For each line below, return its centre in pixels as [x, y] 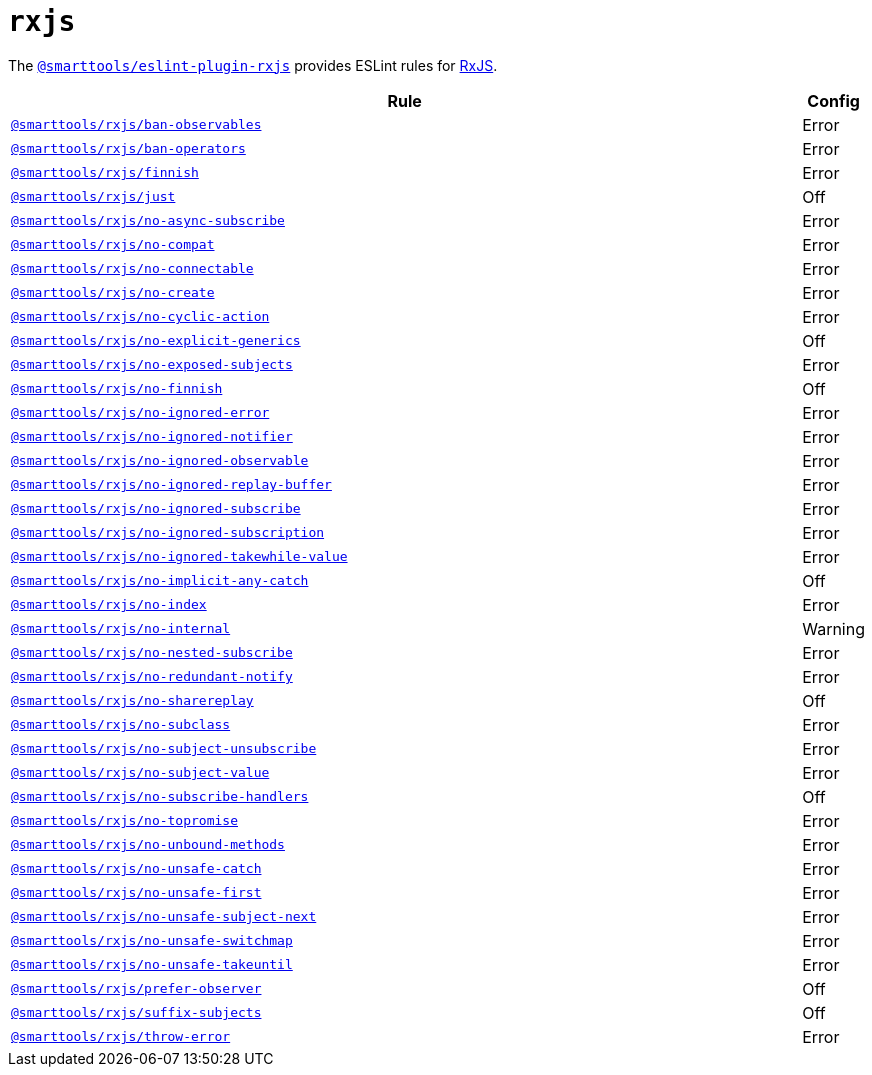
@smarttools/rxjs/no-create [113, 293]
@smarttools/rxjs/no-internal [121, 629]
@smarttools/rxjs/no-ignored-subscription [168, 533]
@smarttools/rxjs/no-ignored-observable [160, 461]
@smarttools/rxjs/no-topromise [124, 821]
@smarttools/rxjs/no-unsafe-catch [136, 869]
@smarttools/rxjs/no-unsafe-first [136, 893]
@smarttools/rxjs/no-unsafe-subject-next [164, 917]
